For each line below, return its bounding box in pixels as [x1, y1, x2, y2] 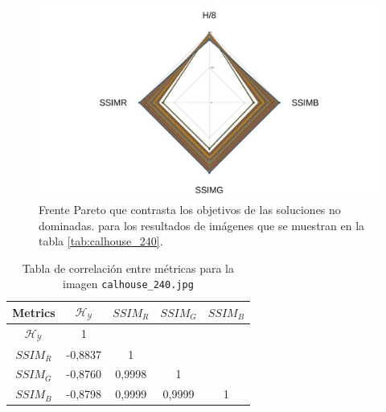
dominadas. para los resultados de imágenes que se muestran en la [39, 216, 365, 233]
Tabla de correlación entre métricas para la [22, 259, 235, 276]
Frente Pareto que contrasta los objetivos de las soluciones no [39, 201, 341, 218]
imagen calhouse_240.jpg [63, 275, 194, 292]
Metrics [12, 303, 55, 320]
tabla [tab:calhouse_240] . [39, 233, 163, 249]
